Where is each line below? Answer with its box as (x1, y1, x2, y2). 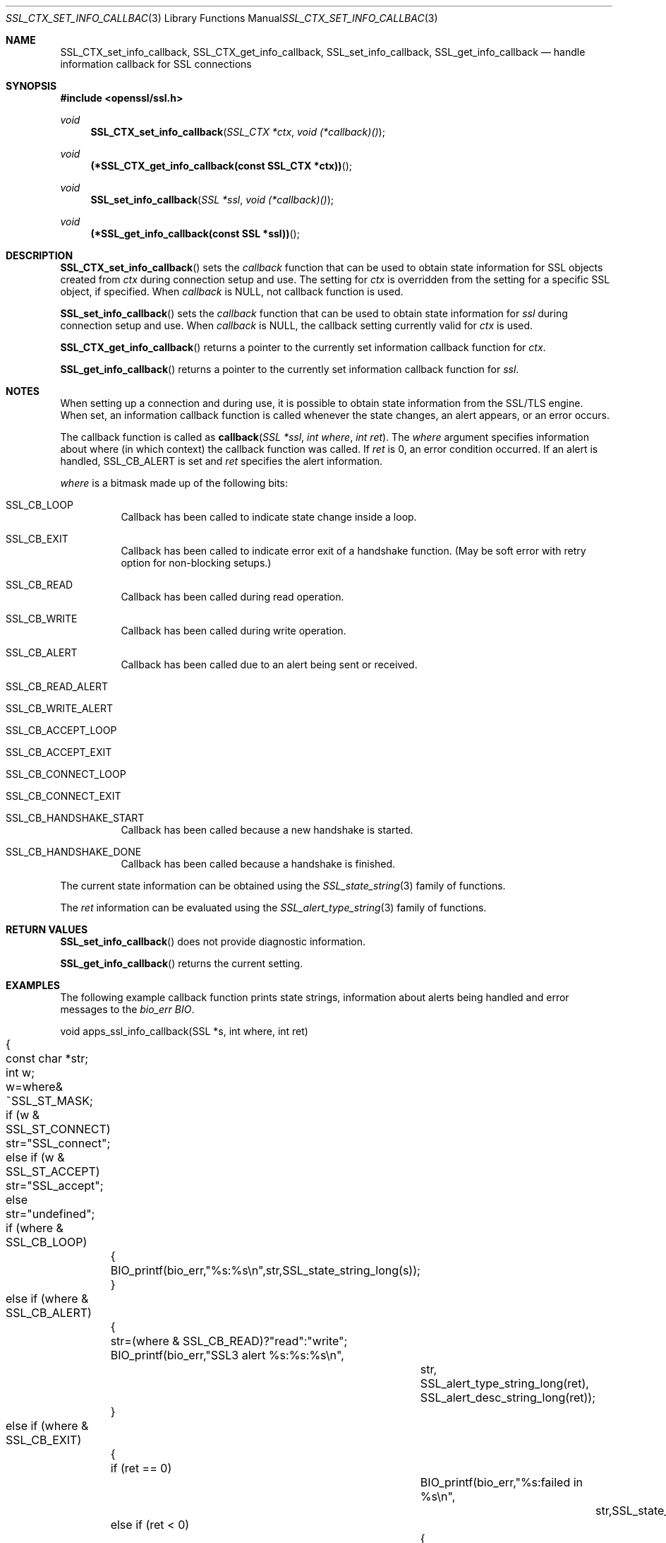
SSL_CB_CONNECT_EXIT (6, 790, 121, 802)
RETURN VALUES (6, 923, 88, 935)
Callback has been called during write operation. (121, 625, 346, 637)
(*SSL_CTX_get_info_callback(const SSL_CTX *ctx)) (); (90, 160, 352, 172)
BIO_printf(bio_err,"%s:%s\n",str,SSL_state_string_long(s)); (110, 1263, 420, 1277)
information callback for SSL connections (60, 58, 252, 70)
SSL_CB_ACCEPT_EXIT (6, 746, 112, 758)
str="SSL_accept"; (6, 1178, 104, 1193)
